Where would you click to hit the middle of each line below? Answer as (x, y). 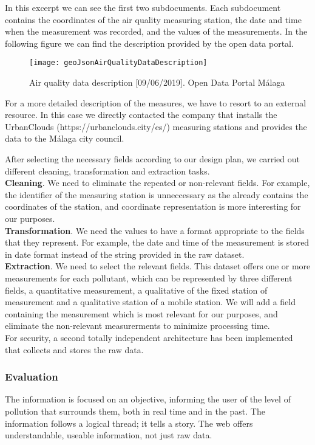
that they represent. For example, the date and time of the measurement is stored (157, 242)
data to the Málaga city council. (65, 138)
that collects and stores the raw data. (74, 349)
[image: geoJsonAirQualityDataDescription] (118, 63)
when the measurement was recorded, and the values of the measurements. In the (156, 31)
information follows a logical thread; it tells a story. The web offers (129, 423)
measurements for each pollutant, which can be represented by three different (149, 278)
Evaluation (32, 377)
